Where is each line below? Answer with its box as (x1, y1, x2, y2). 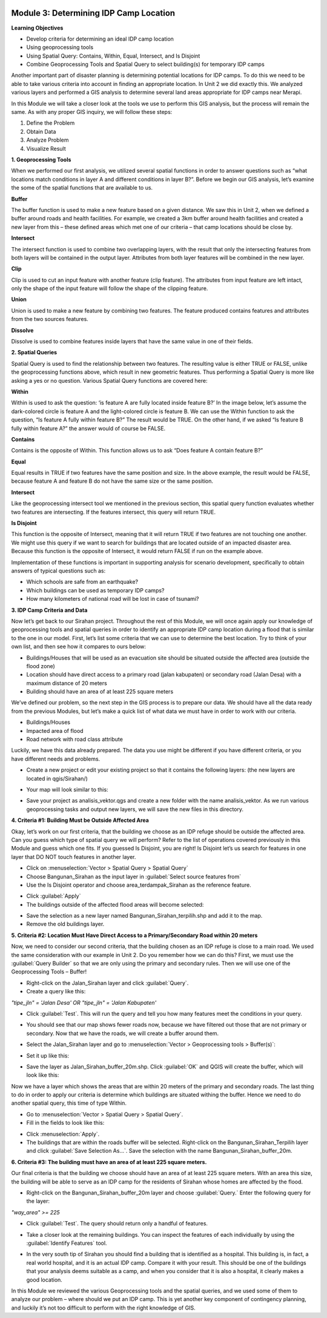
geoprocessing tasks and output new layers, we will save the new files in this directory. (26, 806, 244, 813)
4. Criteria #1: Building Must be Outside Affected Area (11, 816, 150, 824)
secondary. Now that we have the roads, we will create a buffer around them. (26, 1030, 219, 1037)
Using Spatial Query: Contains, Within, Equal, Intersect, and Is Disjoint (26, 52, 200, 59)
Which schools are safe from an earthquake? (26, 578, 139, 586)
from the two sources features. (11, 316, 89, 323)
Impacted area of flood (26, 727, 84, 734)
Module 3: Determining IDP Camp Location (11, 8, 176, 18)
